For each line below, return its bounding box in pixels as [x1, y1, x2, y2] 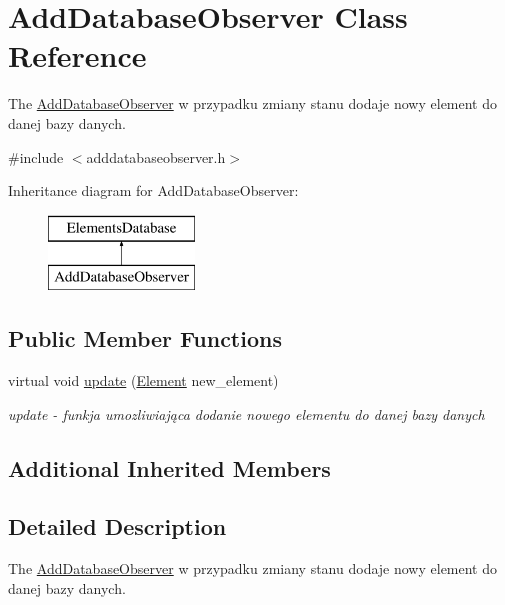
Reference [8, 35, 147, 76]
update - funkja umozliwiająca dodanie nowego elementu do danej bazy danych [8, 403, 485, 424]
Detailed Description [8, 511, 227, 542]
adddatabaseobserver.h [86, 146, 226, 167]
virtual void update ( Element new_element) [8, 370, 279, 391]
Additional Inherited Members [8, 452, 331, 483]
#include [8, 146, 64, 167]
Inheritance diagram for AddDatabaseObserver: [8, 180, 299, 201]
